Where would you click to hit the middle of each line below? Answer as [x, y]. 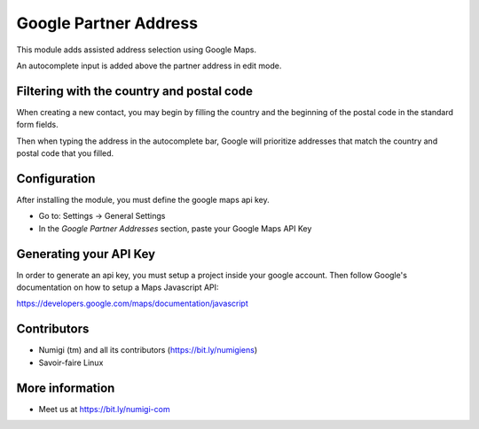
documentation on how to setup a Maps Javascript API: [118, 287]
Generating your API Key [86, 254]
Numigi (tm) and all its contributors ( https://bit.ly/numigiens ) [148, 350]
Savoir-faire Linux [71, 363]
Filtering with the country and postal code [134, 91]
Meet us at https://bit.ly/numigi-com [104, 409]
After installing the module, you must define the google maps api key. [143, 199]
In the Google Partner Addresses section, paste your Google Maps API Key [175, 228]
